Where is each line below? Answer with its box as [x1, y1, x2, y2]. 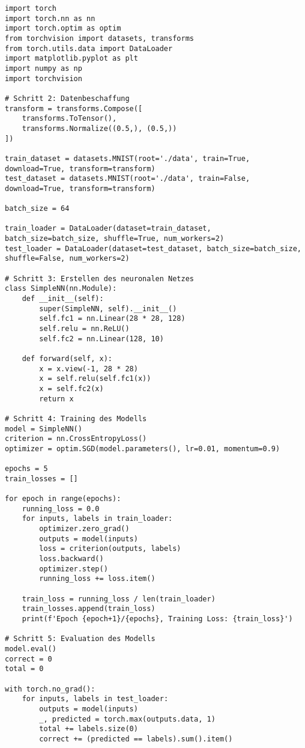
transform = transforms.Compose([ [5, 104, 143, 113]
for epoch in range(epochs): [5, 494, 121, 503]
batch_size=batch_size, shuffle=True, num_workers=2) [5, 234, 225, 243]
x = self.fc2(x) [39, 384, 104, 393]
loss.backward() [39, 555, 104, 564]
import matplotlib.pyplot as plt [5, 54, 138, 63]
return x [39, 394, 74, 403]
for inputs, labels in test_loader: [22, 695, 169, 704]
